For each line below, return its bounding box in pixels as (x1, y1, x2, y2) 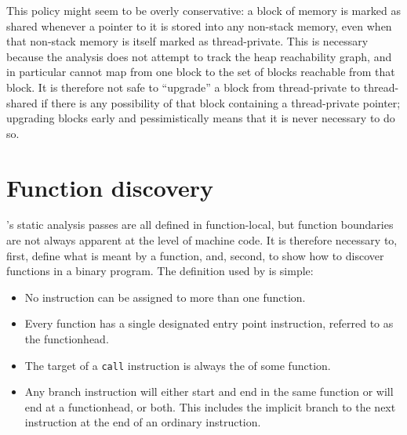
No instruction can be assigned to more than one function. (24, 288, 306, 305)
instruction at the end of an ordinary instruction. (24, 414, 261, 430)
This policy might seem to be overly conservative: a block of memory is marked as (6, 2, 401, 18)
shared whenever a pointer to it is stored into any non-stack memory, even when (6, 17, 392, 34)
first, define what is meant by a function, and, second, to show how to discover (6, 247, 384, 263)
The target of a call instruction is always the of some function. (24, 357, 331, 373)
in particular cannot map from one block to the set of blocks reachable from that (6, 63, 395, 80)
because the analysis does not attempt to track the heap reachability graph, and (6, 48, 392, 64)
